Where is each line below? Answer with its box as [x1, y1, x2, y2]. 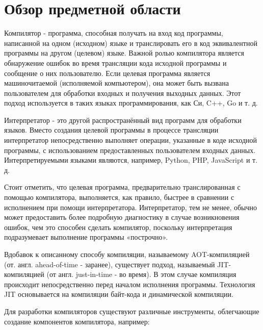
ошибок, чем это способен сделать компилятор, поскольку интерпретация [4, 221, 232, 232]
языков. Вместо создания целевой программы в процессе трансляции [4, 124, 219, 135]
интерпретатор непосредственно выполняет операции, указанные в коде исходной [4, 135, 257, 145]
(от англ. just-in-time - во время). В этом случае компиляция [46, 269, 236, 280]
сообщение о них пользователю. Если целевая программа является [4, 67, 211, 78]
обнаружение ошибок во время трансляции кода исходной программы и [4, 57, 227, 68]
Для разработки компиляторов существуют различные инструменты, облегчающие [4, 306, 259, 316]
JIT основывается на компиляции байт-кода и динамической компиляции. [4, 289, 233, 299]
